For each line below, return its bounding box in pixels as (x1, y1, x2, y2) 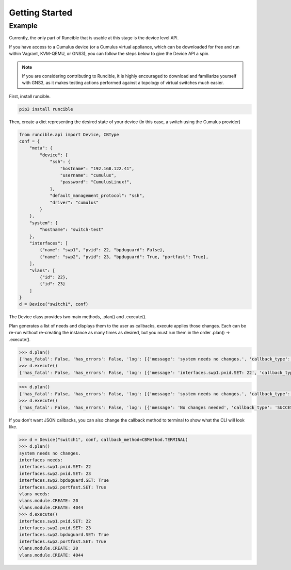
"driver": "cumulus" (49, 199, 99, 205)
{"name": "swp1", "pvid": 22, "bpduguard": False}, (39, 247, 165, 253)
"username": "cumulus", (60, 173, 116, 178)
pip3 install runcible (19, 106, 73, 112)
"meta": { (29, 146, 53, 151)
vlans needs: (19, 491, 50, 497)
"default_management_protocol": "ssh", (49, 193, 145, 198)
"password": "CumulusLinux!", (60, 179, 132, 185)
